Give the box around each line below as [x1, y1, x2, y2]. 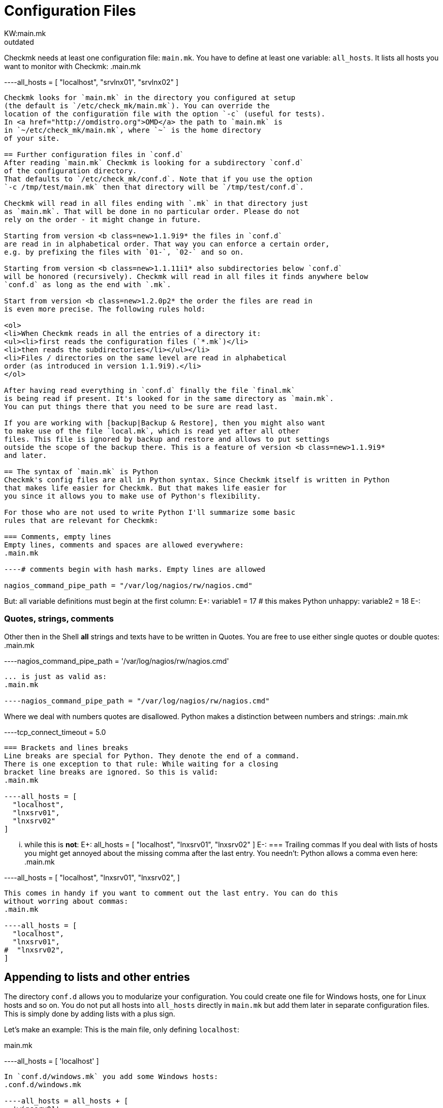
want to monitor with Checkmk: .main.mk [4, 61, 141, 71]
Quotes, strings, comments [4, 613, 114, 624]
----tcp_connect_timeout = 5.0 [4, 727, 106, 736]
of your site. [4, 134, 60, 142]
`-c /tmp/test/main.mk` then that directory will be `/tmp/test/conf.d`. [4, 182, 304, 191]
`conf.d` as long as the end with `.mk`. [4, 280, 171, 289]
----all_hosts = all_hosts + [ [4, 1097, 129, 1105]
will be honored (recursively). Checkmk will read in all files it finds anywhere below [4, 272, 368, 281]
